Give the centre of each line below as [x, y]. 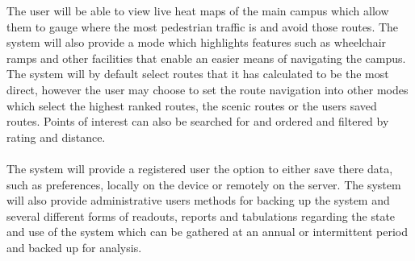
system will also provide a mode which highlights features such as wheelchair [197, 42]
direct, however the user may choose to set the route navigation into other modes [207, 89]
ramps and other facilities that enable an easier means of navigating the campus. [206, 58]
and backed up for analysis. [74, 247]
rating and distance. [56, 137]
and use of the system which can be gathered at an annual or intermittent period [207, 232]
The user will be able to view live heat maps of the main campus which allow [198, 10]
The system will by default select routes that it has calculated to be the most [198, 74]
